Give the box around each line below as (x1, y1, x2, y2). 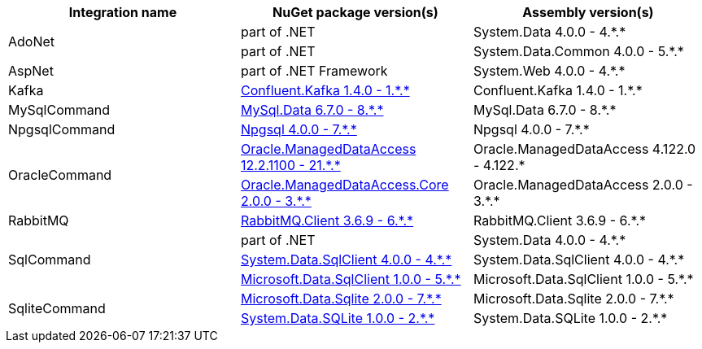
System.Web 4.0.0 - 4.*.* (473, 63, 626, 79)
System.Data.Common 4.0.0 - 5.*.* (473, 43, 684, 59)
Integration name (68, 4, 177, 20)
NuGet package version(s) (273, 4, 438, 20)
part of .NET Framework (240, 63, 388, 79)
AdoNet (8, 33, 55, 50)
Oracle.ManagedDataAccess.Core (240, 177, 449, 193)
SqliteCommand (8, 300, 106, 316)
